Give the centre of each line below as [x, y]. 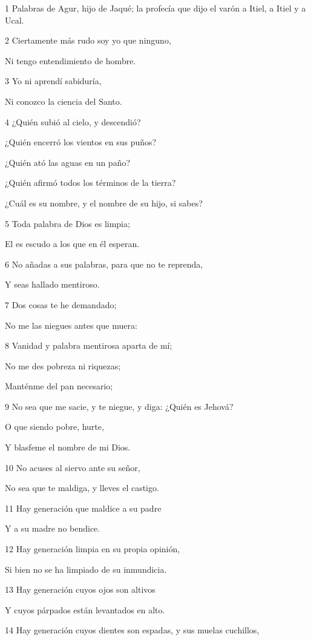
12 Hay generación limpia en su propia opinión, [93, 549]
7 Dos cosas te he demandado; [61, 304]
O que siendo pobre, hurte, [54, 427]
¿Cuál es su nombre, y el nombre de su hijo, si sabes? [104, 203]
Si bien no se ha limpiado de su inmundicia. [86, 569]
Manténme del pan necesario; [59, 386]
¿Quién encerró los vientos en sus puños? [81, 142]
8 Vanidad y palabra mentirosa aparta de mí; [89, 345]
